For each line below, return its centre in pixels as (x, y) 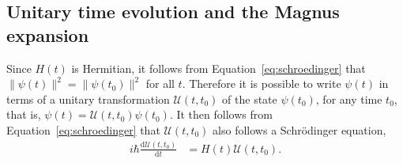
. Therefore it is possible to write (262, 83)
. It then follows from (221, 114)
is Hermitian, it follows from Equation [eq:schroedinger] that (218, 68)
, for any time (349, 99)
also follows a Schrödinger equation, (299, 129)
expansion (48, 34)
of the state (250, 99)
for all (160, 83)
